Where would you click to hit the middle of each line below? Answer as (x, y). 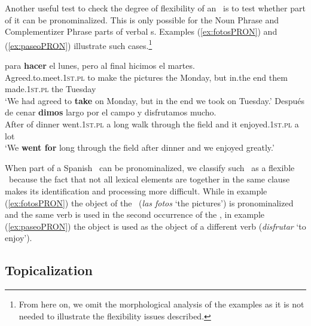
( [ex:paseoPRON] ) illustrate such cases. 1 (79, 44)
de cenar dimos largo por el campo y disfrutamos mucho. (111, 112)
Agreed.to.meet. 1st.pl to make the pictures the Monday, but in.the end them (146, 77)
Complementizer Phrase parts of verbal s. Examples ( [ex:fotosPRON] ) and (141, 31)
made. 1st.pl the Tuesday (51, 89)
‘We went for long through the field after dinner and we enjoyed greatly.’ (140, 147)
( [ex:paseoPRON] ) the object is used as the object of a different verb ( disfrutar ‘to (155, 226)
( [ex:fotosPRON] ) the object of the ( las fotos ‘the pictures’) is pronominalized (149, 202)
